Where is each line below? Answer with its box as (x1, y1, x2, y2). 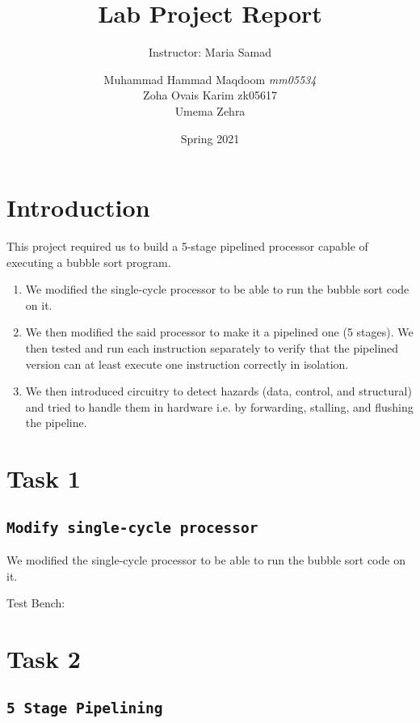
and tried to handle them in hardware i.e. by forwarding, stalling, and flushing (25, 398, 414, 415)
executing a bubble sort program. (6, 253, 171, 270)
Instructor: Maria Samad (149, 44, 271, 61)
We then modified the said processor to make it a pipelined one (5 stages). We (25, 323, 414, 340)
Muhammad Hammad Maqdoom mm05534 (103, 70, 317, 87)
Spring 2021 (180, 129, 240, 146)
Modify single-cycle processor (6, 518, 258, 536)
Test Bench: (6, 594, 65, 611)
